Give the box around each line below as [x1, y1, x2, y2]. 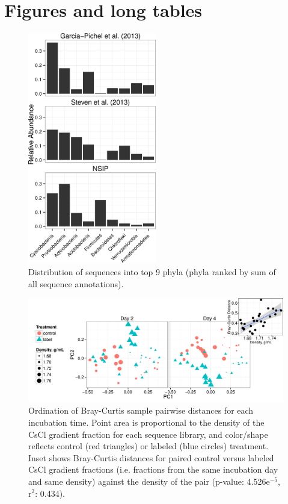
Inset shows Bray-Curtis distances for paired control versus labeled [28, 451, 274, 464]
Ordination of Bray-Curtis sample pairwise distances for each [28, 404, 254, 417]
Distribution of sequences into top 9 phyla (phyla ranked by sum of [28, 265, 276, 278]
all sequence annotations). [28, 277, 124, 290]
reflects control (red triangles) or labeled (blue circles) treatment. [28, 440, 269, 452]
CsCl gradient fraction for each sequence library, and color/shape [28, 428, 268, 440]
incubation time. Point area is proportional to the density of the [28, 415, 265, 428]
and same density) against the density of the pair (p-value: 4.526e [28, 474, 270, 487]
